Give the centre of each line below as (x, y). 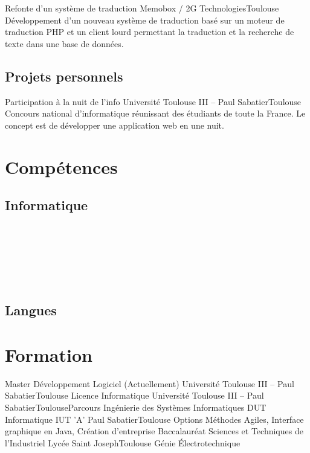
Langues (31, 310)
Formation (49, 354)
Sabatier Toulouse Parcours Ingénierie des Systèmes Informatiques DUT (136, 407)
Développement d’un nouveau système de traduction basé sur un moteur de (145, 20)
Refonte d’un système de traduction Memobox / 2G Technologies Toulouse (142, 8)
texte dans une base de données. (64, 43)
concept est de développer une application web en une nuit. (115, 125)
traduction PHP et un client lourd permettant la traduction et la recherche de (150, 32)
